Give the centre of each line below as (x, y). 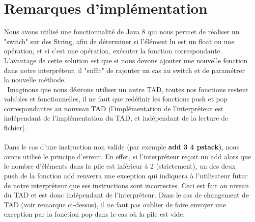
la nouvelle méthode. (35, 80)
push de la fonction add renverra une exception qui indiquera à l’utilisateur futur (126, 176)
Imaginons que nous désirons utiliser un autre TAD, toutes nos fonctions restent (128, 89)
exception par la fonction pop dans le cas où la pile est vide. (95, 214)
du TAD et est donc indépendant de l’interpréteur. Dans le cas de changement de (127, 195)
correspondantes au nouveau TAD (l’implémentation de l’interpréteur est (114, 108)
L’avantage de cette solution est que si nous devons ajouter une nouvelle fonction (126, 60)
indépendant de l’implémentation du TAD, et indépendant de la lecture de (116, 118)
